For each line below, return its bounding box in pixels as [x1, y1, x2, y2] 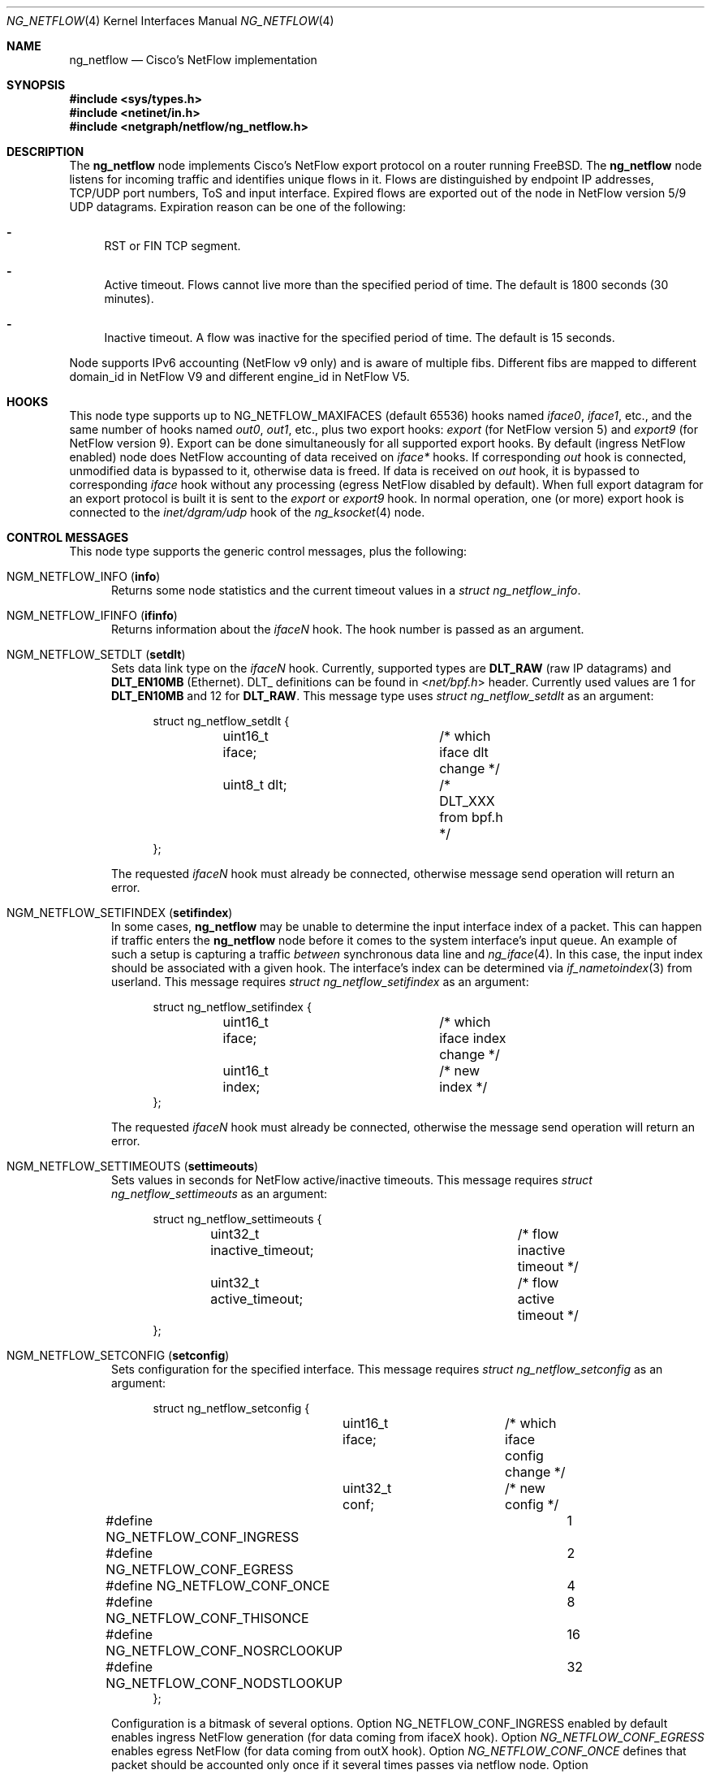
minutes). [104, 292, 154, 305]
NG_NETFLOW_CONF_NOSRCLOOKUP [106, 1642, 343, 1659]
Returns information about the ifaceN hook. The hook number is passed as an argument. [111, 622, 584, 636]
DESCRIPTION [6, 145, 84, 158]
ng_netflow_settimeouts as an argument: [111, 1187, 328, 1201]
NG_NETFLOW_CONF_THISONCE [106, 1610, 309, 1626]
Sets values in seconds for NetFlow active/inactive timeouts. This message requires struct [111, 1173, 592, 1187]
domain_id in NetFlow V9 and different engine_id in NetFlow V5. [69, 370, 410, 383]
